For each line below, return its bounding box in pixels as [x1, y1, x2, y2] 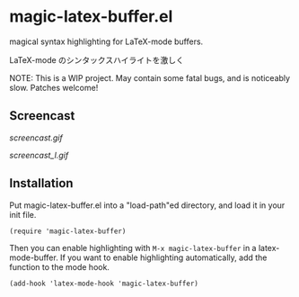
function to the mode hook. [9, 261, 110, 272]
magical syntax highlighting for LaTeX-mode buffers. [9, 36, 204, 47]
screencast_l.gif [9, 149, 69, 160]
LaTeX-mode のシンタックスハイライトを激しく [9, 54, 184, 65]
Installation [9, 175, 74, 191]
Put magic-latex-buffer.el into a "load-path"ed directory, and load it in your [9, 200, 286, 211]
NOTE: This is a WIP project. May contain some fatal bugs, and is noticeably [9, 72, 290, 83]
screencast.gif [9, 132, 63, 143]
